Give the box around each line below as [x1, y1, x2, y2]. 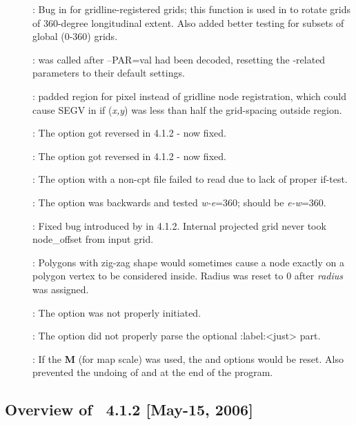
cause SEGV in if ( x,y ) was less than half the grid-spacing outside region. [32, 102, 342, 117]
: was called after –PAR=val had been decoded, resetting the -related [32, 52, 326, 66]
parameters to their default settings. [32, 66, 185, 80]
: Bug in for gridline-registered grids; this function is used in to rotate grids [32, 2, 351, 16]
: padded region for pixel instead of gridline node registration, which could [32, 88, 347, 103]
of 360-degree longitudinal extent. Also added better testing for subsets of [32, 15, 344, 30]
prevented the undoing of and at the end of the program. [32, 365, 273, 379]
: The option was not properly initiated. [32, 305, 201, 319]
